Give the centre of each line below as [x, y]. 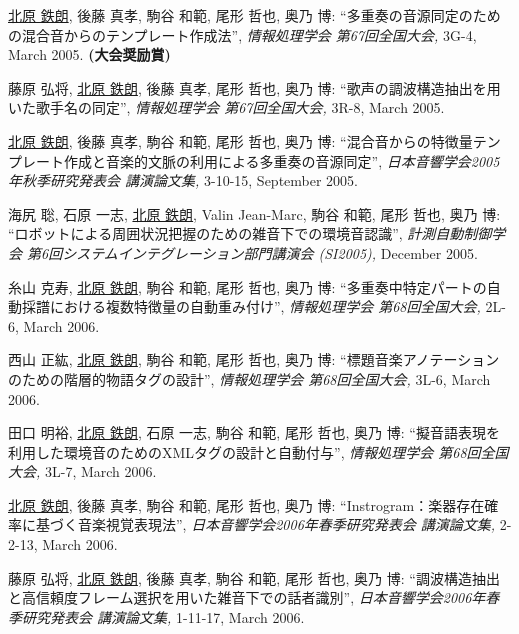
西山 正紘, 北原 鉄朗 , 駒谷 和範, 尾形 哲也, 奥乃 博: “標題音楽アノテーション [254, 359]
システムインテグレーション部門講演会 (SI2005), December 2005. [270, 252]
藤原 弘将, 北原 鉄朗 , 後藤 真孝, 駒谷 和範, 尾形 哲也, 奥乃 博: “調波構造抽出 [254, 577]
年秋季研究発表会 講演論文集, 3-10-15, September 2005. [183, 180]
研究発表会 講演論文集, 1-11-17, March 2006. [163, 616]
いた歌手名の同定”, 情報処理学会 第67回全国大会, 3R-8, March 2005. [226, 107]
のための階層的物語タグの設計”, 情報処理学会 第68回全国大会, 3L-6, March [249, 378]
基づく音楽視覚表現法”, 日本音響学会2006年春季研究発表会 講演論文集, [265, 524]
